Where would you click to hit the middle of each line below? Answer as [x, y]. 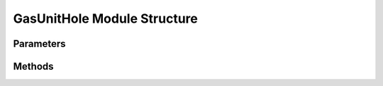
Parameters [39, 44]
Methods [33, 66]
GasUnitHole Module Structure [105, 18]
